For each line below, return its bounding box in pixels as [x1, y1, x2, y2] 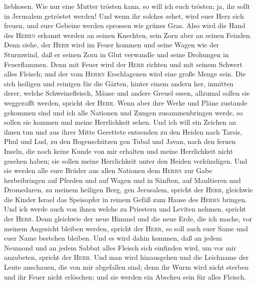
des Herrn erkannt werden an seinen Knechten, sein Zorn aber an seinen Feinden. [4, 30, 252, 40]
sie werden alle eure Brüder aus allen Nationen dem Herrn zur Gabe [4, 165, 213, 176]
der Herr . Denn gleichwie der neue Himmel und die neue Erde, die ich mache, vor [4, 214, 253, 224]
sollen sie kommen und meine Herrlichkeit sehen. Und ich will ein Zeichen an [4, 117, 236, 127]
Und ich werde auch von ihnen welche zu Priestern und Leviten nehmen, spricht [4, 204, 246, 214]
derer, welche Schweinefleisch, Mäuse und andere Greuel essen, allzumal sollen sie [4, 88, 250, 98]
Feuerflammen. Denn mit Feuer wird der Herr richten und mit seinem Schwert [4, 59, 243, 69]
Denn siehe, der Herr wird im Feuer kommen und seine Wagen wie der [4, 39, 219, 50]
